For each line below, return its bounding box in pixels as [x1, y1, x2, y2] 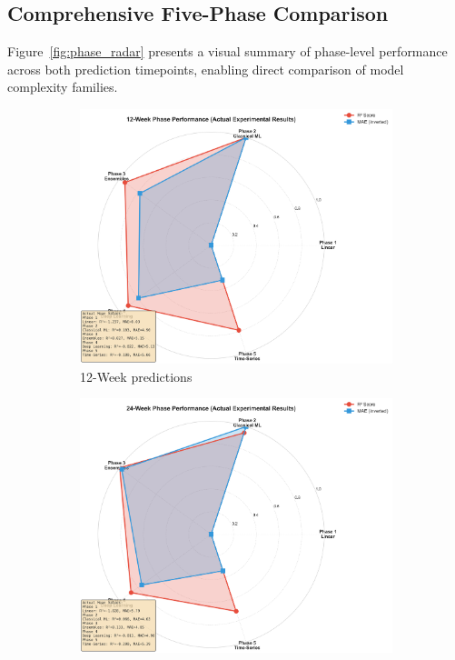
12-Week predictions [80, 366, 193, 385]
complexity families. [7, 77, 118, 96]
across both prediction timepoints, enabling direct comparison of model [7, 59, 404, 78]
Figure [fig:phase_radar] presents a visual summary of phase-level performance [7, 42, 448, 61]
